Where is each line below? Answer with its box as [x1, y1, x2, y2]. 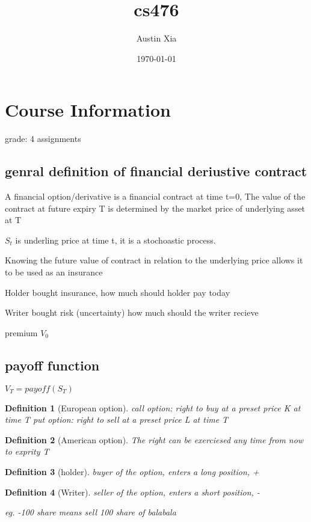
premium [5, 326, 38, 339]
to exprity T [5, 445, 49, 458]
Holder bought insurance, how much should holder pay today [5, 286, 230, 298]
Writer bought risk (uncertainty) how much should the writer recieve [5, 306, 259, 319]
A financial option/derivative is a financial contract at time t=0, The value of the [5, 190, 306, 203]
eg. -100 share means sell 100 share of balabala [5, 506, 176, 518]
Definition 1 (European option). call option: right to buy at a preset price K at [5, 401, 301, 414]
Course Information [5, 97, 171, 122]
